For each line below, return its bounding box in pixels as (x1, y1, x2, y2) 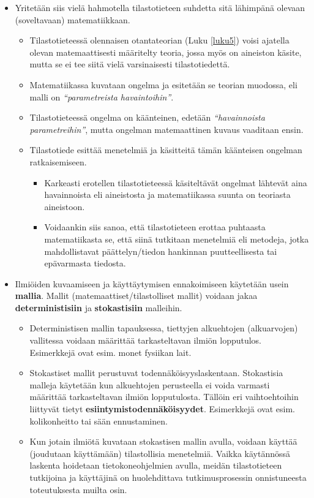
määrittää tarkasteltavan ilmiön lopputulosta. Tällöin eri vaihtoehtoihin (29, 390, 299, 403)
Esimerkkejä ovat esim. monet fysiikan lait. (29, 345, 192, 358)
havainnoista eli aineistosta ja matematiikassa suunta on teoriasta (44, 188, 291, 201)
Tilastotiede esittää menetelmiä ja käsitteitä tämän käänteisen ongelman (29, 143, 302, 156)
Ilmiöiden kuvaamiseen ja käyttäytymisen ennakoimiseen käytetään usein (15, 277, 289, 290)
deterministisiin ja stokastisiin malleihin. (15, 301, 182, 314)
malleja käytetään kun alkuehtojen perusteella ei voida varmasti (29, 378, 270, 391)
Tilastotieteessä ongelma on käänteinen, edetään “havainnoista (29, 111, 265, 124)
